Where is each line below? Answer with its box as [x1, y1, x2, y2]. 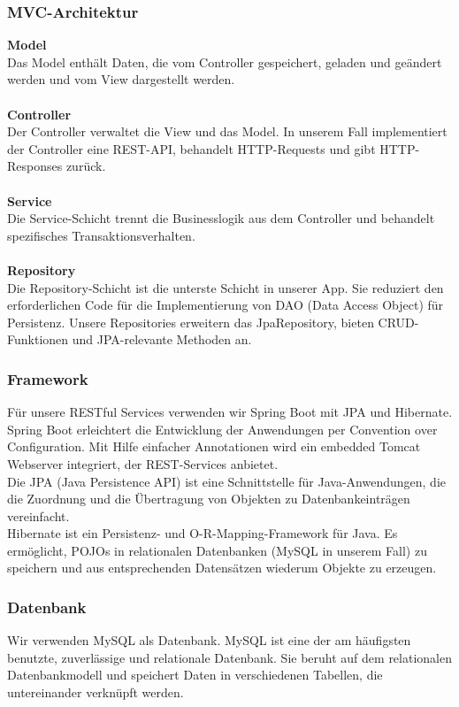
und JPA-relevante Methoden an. [72, 330, 252, 349]
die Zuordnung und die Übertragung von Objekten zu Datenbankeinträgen [7, 489, 410, 508]
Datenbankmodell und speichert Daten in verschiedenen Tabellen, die [7, 665, 383, 684]
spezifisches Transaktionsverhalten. [7, 226, 195, 244]
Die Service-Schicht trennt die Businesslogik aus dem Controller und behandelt [7, 209, 435, 227]
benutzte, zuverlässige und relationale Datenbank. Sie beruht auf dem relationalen [7, 648, 452, 666]
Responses [7, 157, 63, 175]
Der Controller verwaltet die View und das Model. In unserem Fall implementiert [7, 122, 448, 141]
